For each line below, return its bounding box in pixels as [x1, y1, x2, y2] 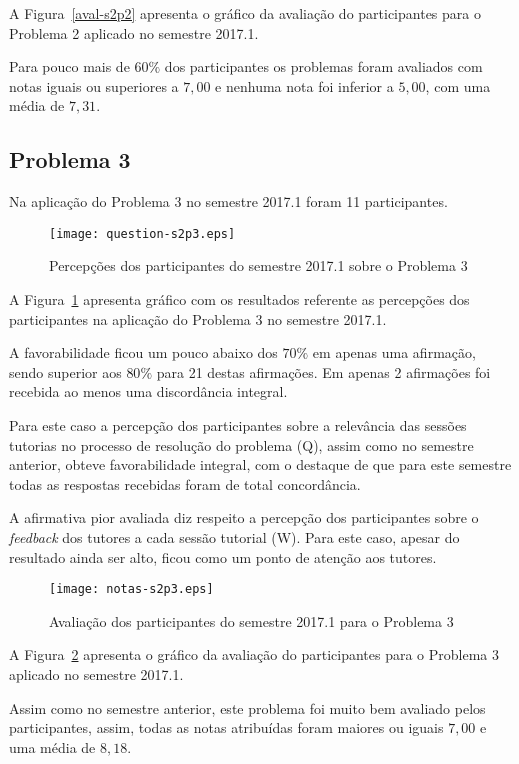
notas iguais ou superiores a [9, 75, 179, 96]
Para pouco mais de [9, 56, 130, 77]
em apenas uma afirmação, [312, 342, 476, 363]
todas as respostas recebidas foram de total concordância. [9, 473, 361, 494]
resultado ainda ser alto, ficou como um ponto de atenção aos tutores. [9, 546, 437, 567]
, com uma [425, 75, 491, 96]
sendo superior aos [9, 361, 122, 382]
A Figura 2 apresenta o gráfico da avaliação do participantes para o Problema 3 [9, 644, 499, 665]
